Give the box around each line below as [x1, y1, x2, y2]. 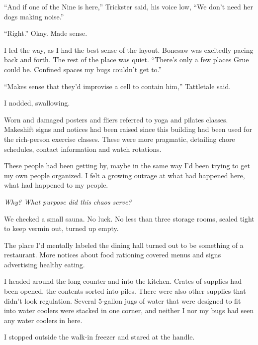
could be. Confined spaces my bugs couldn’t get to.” [4, 64, 162, 74]
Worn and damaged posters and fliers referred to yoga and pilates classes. [4, 114, 228, 124]
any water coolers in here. [4, 315, 83, 325]
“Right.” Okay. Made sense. [4, 28, 87, 38]
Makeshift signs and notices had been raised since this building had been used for [4, 124, 252, 134]
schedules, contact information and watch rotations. [4, 143, 162, 154]
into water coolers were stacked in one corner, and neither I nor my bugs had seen [4, 305, 254, 316]
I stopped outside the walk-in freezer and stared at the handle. [4, 332, 195, 342]
